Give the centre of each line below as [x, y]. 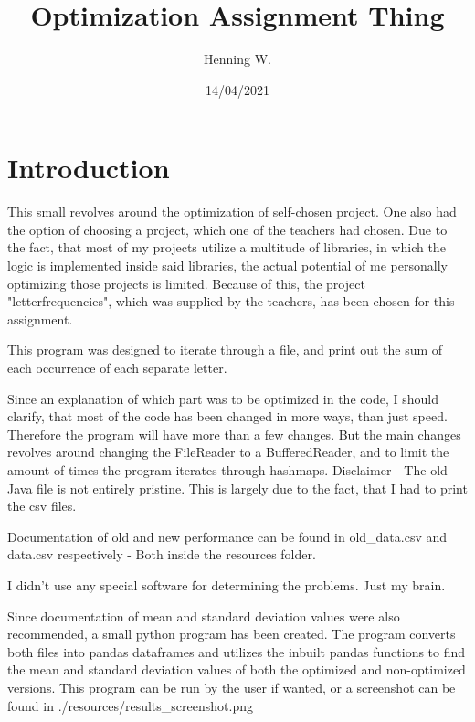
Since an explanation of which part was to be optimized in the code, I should [223, 398]
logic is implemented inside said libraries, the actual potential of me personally [227, 265]
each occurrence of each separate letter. [117, 367]
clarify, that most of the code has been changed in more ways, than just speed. [227, 416]
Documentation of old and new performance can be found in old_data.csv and [227, 536]
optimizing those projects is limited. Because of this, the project [186, 283]
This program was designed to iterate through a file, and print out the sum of [225, 350]
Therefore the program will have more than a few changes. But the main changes [234, 434]
